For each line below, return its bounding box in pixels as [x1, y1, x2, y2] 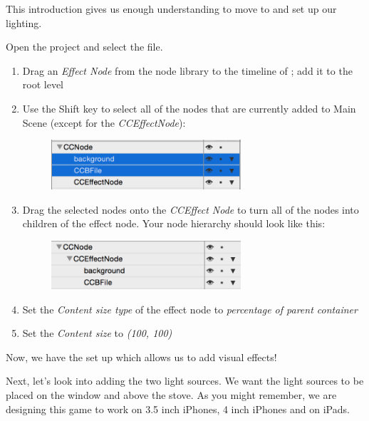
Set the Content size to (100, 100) [22, 326, 172, 341]
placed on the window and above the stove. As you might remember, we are [6, 388, 337, 402]
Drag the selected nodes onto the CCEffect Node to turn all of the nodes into [22, 202, 359, 217]
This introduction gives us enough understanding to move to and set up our [6, 1, 337, 16]
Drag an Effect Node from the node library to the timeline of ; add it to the [22, 63, 353, 78]
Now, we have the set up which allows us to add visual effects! [6, 349, 277, 364]
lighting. [6, 15, 42, 30]
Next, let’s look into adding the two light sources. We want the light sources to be [6, 373, 364, 388]
